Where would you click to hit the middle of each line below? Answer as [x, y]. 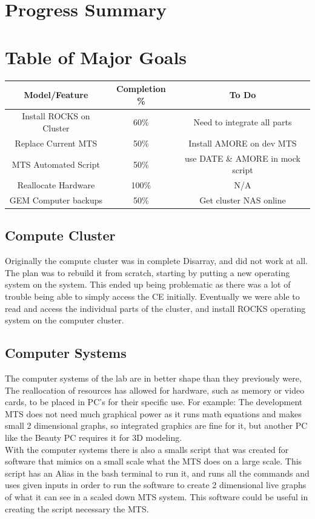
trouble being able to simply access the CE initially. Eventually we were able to [152, 296]
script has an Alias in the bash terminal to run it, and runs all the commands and [157, 473]
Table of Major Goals [96, 57]
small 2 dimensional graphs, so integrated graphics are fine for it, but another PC [156, 425]
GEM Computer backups [56, 200]
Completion [141, 88]
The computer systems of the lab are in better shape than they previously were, [153, 378]
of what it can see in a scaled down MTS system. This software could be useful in [157, 497]
